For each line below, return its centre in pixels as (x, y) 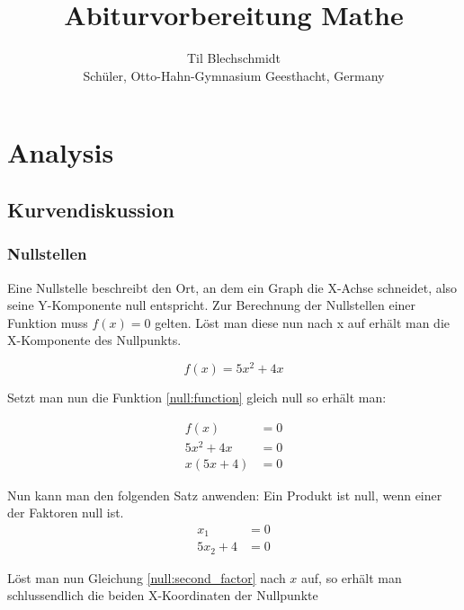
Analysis (61, 152)
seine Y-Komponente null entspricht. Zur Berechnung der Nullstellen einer (212, 305)
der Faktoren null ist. (66, 513)
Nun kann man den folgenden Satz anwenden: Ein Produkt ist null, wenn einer (225, 495)
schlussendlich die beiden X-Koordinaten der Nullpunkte (163, 595)
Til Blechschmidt (234, 58)
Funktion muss (48, 322)
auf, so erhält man (352, 577)
